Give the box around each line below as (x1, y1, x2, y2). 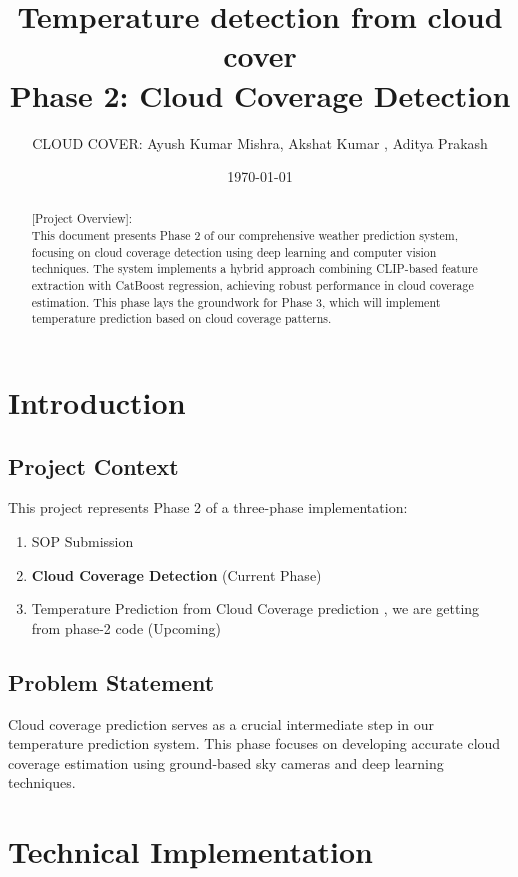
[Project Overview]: (31, 210, 133, 227)
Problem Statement (8, 666, 215, 697)
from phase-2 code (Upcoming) (31, 617, 221, 638)
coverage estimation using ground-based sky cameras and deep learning (8, 752, 444, 773)
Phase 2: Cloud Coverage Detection (9, 74, 511, 115)
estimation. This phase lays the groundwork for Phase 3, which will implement (31, 293, 441, 310)
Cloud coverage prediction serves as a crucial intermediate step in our (8, 713, 434, 734)
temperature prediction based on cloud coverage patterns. (31, 310, 332, 327)
